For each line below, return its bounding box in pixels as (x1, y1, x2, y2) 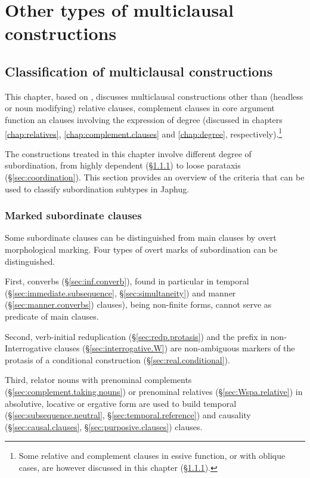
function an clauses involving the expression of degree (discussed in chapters (5, 113, 283, 125)
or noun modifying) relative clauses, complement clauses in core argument (5, 102, 275, 114)
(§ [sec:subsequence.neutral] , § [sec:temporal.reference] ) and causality (5, 409, 251, 421)
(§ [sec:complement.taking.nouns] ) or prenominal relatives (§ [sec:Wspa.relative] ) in (5, 385, 303, 397)
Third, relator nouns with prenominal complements (5, 373, 192, 386)
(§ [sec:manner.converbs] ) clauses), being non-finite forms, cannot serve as (5, 298, 272, 311)
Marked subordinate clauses (5, 208, 142, 223)
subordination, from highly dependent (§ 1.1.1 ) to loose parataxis (5, 159, 241, 171)
